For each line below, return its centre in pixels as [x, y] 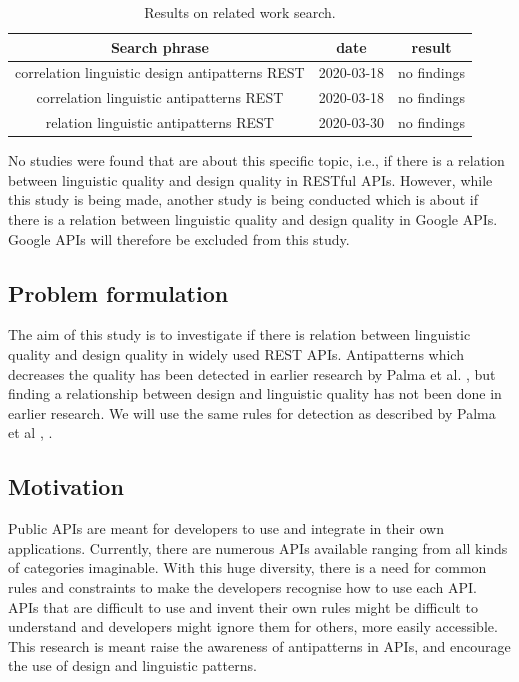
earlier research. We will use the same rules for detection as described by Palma [252, 412]
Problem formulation [118, 292]
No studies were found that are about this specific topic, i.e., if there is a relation [256, 160]
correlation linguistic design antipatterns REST [160, 72]
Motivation [66, 486]
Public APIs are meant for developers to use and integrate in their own [226, 528]
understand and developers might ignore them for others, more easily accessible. [253, 626]
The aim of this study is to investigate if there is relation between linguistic [239, 334]
